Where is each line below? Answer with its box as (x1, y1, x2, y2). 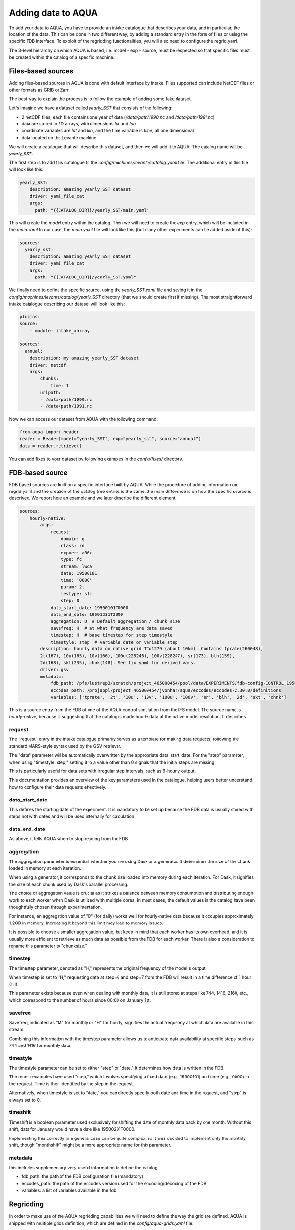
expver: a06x (60, 550, 92, 555)
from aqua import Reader (19, 429, 80, 435)
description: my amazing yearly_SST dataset (29, 355, 139, 361)
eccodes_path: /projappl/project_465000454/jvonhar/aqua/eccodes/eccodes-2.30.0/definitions (50, 687, 281, 693)
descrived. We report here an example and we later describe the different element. (9, 495, 177, 501)
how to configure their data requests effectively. (9, 784, 107, 790)
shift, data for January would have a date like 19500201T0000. (9, 1126, 136, 1132)
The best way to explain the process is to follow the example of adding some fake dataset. (9, 96, 192, 102)
